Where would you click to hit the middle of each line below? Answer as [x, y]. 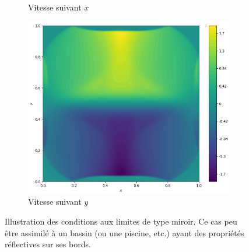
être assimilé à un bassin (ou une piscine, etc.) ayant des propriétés [124, 232]
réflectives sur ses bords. [48, 244]
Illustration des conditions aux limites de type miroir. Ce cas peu [121, 221]
